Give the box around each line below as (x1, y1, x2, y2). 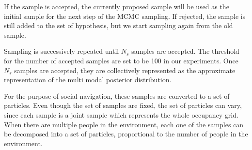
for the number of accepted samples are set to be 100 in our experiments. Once (4, 55, 238, 65)
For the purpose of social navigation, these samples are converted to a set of (4, 90, 230, 101)
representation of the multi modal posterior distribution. (4, 75, 172, 85)
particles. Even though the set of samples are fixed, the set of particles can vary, (4, 100, 242, 110)
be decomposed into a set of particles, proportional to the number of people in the (4, 129, 248, 139)
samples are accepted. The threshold (131, 46, 239, 56)
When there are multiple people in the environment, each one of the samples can (4, 119, 244, 129)
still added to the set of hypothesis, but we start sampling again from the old (4, 20, 233, 30)
